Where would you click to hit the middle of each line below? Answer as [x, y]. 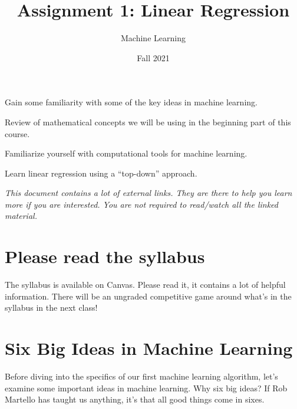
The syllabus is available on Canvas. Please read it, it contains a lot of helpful [145, 285]
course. [17, 133]
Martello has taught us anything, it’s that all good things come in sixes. [135, 399]
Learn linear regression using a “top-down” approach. [101, 173]
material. [21, 216]
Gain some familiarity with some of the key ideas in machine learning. [131, 102]
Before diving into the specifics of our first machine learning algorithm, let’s [141, 376]
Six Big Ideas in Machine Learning [149, 348]
